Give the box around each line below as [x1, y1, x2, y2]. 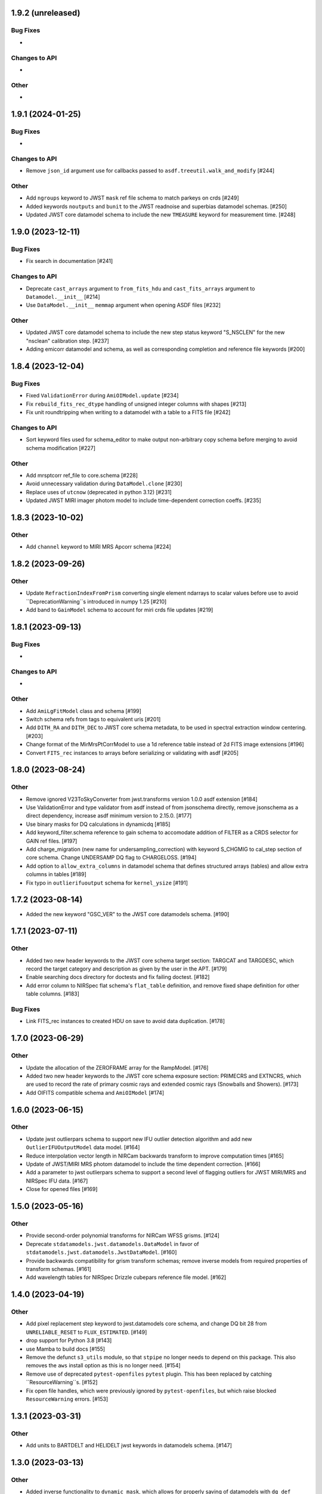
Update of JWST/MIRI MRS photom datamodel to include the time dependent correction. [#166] [26, 1161, 261, 1168]
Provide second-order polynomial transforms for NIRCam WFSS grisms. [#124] [26, 1232, 220, 1239]
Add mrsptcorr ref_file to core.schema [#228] [26, 472, 138, 479]
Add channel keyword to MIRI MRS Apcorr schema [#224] [26, 543, 171, 550]
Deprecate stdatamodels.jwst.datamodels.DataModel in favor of [26, 1240, 199, 1247]
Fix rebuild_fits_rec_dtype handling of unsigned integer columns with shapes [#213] [26, 400, 247, 408]
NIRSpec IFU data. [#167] [26, 1177, 88, 1184]
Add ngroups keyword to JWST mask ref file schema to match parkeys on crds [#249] [26, 194, 240, 201]
